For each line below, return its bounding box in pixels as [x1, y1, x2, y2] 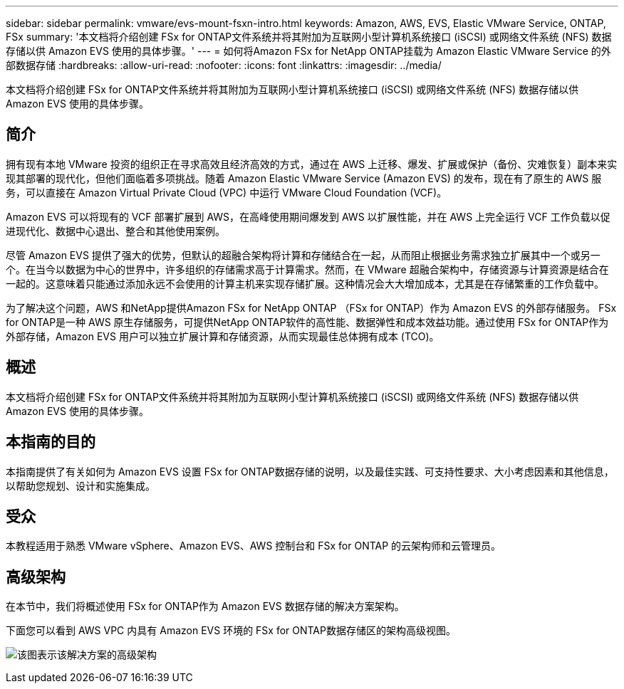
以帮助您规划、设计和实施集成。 [6, 479, 155, 492]
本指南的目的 [6, 433, 95, 451]
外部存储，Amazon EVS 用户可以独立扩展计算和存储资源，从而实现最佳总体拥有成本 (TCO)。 [6, 330, 440, 342]
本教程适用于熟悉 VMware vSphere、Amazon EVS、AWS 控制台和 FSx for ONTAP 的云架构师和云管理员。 [6, 540, 501, 552]
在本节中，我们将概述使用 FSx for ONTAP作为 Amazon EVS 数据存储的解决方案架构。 [6, 600, 405, 613]
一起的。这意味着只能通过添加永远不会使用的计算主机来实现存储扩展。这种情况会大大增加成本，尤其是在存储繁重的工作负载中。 [6, 277, 604, 290]
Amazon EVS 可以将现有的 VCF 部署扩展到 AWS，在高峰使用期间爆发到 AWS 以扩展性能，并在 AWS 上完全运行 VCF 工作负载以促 [6, 210, 610, 223]
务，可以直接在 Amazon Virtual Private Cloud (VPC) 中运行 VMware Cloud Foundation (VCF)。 [6, 186, 447, 199]
